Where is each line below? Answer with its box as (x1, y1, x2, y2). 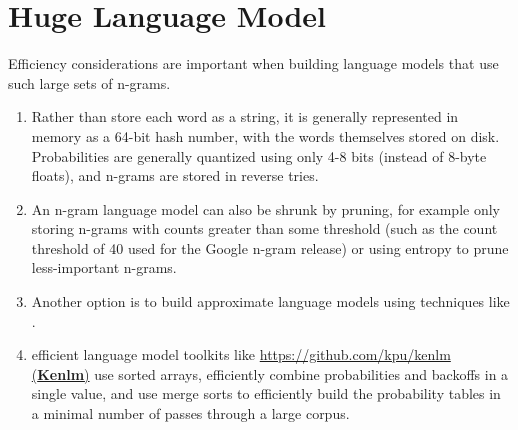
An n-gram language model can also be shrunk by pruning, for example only (31, 198, 500, 219)
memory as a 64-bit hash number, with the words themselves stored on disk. (31, 125, 500, 146)
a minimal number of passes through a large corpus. (31, 403, 350, 424)
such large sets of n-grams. (8, 72, 171, 93)
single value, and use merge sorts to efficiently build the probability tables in (31, 383, 501, 404)
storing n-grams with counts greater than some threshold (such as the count (31, 218, 498, 239)
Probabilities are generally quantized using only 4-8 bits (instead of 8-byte (31, 145, 487, 166)
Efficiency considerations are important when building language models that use (8, 53, 499, 74)
